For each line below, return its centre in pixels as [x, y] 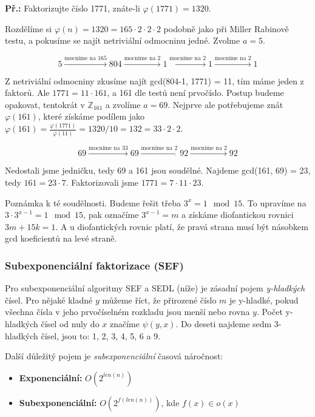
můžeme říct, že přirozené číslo [159, 300]
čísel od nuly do [70, 323]
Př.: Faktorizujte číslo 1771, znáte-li [73, 8]
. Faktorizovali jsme [102, 182]
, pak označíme [111, 215]
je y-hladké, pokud [264, 300]
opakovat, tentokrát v [45, 104]
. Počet [269, 312]
